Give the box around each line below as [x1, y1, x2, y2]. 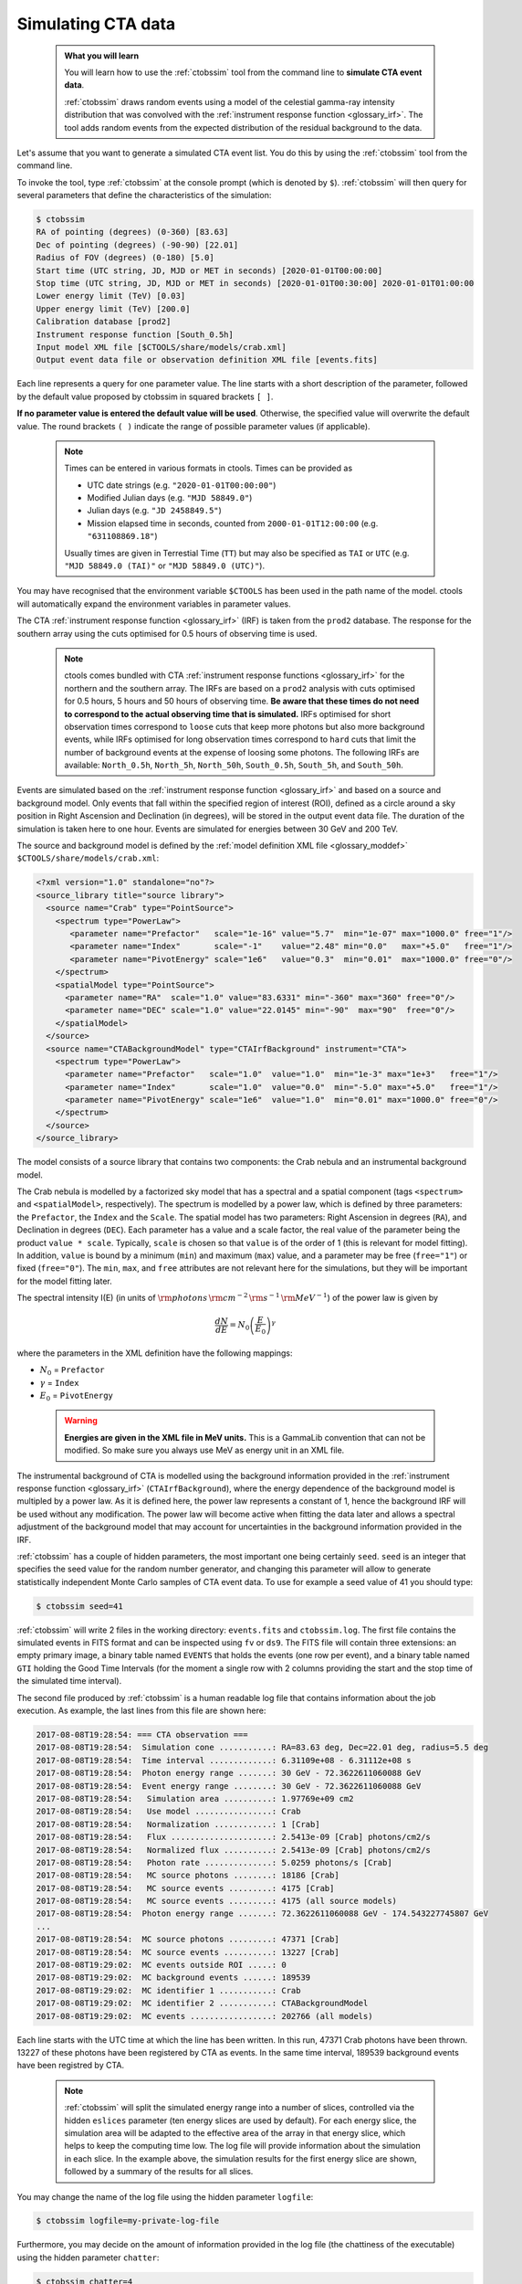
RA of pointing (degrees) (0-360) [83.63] [36, 227, 229, 238]
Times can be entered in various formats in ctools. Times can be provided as [64, 462, 353, 474]
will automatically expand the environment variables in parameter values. [16, 598, 291, 609]
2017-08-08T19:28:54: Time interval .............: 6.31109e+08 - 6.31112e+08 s [36, 1755, 412, 1765]
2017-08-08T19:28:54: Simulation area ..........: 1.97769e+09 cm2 [36, 1793, 354, 1803]
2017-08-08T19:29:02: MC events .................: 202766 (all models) [36, 2011, 373, 2021]
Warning [64, 1415, 98, 1426]
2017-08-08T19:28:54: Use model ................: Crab [36, 1806, 301, 1817]
